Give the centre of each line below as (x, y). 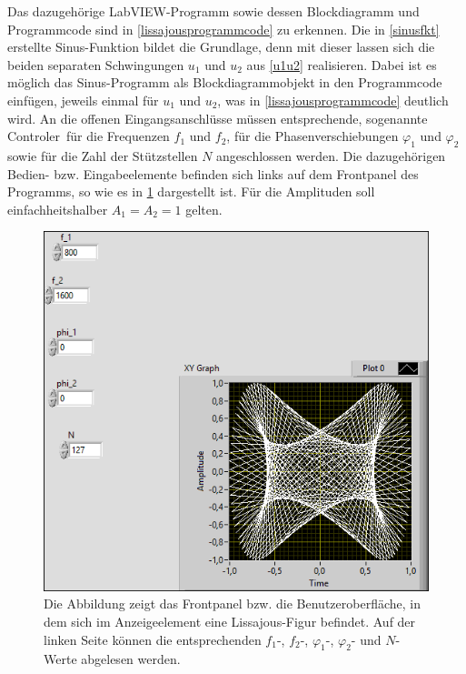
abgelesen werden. (131, 659)
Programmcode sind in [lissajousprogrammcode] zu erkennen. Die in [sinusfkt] (223, 29)
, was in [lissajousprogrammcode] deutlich (333, 100)
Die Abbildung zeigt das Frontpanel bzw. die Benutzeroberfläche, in (232, 604)
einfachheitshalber (58, 209)
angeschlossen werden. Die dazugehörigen (331, 155)
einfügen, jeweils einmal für (83, 100)
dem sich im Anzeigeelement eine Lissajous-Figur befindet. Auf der (230, 622)
